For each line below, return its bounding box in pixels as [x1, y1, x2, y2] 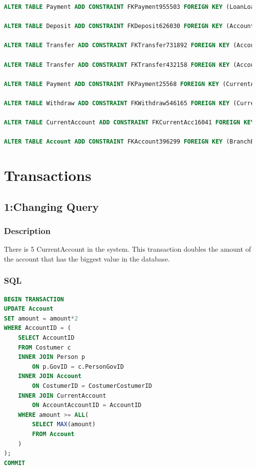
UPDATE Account [4, 305, 54, 313]
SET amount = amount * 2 [4, 315, 78, 322]
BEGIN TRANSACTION [4, 295, 64, 303]
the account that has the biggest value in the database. [4, 253, 170, 264]
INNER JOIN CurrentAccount [18, 392, 106, 399]
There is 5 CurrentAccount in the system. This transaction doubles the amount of [4, 244, 251, 254]
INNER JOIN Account [18, 373, 82, 380]
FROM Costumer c [18, 344, 71, 351]
